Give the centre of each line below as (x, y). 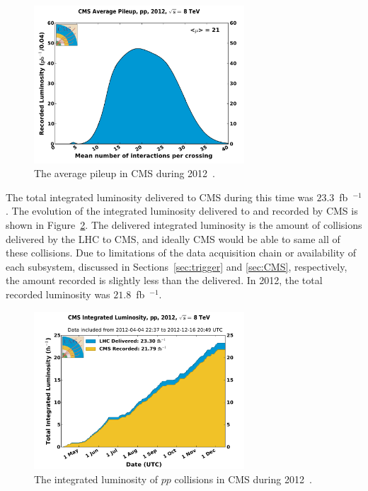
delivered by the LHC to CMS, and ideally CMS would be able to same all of (173, 238)
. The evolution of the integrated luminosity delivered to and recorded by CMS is (182, 211)
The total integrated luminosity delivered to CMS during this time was (160, 197)
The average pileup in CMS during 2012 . (125, 173)
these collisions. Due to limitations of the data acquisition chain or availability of (181, 253)
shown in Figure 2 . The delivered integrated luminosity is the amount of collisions (184, 224)
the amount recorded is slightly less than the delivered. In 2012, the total (164, 280)
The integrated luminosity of (96, 479)
